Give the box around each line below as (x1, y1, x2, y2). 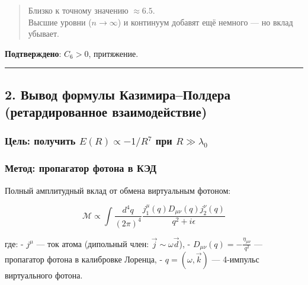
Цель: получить (5, 133, 76, 148)
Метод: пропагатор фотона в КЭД (5, 161, 156, 175)
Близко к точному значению (28, 4, 129, 16)
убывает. (28, 27, 60, 40)
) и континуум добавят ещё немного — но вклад (117, 15, 293, 28)
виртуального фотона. (5, 268, 83, 281)
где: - (5, 237, 24, 249)
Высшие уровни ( (28, 15, 92, 28)
